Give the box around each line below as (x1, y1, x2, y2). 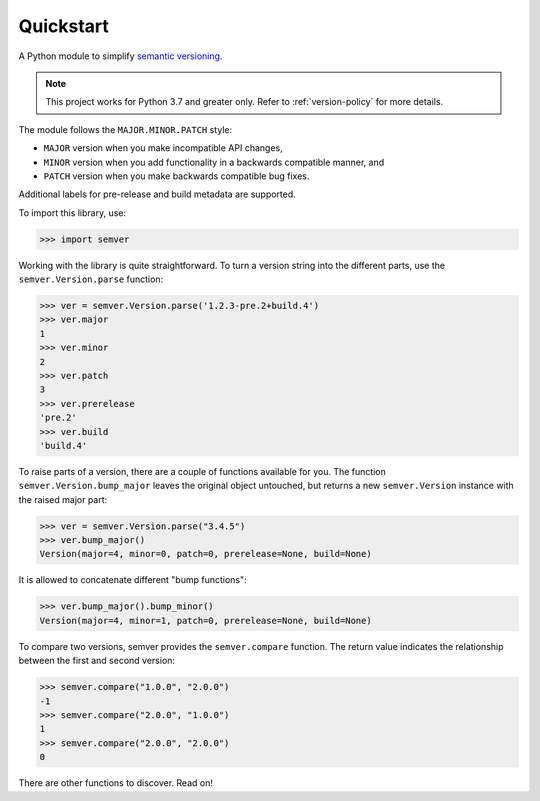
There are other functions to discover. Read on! (18, 777, 214, 789)
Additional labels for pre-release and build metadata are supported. (18, 188, 297, 200)
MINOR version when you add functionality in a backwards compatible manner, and (43, 156, 385, 168)
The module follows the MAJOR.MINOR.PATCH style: (18, 123, 233, 135)
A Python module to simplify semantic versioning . (18, 50, 223, 62)
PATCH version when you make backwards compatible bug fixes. (43, 170, 310, 182)
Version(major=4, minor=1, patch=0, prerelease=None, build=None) (39, 615, 372, 626)
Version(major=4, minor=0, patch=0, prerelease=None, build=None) (39, 548, 372, 560)
